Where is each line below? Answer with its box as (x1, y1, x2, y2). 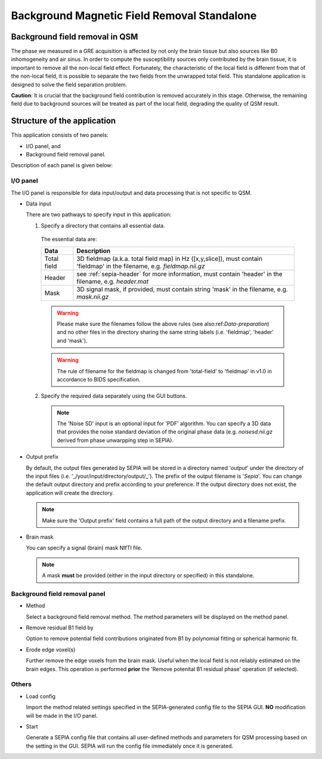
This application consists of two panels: (11, 131, 109, 139)
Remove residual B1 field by (26, 624, 94, 631)
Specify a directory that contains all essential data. (41, 222, 165, 229)
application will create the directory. (26, 489, 114, 496)
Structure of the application (11, 116, 116, 126)
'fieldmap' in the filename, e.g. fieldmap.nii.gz (76, 262, 205, 270)
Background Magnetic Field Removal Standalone (11, 9, 257, 22)
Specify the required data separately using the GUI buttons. (41, 392, 187, 400)
